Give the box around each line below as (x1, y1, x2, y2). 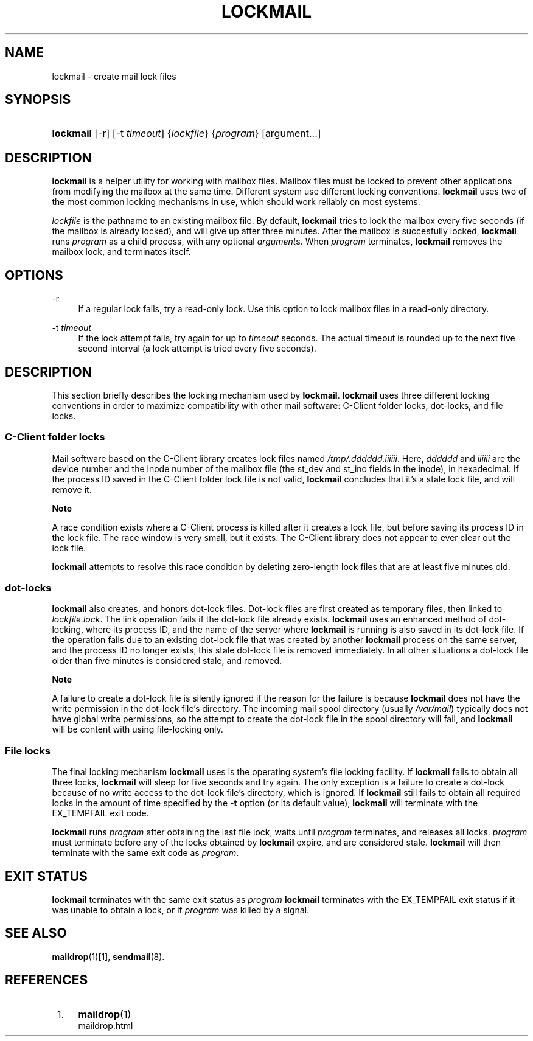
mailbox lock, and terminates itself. (52, 246, 191, 257)
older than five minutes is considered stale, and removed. (52, 655, 282, 666)
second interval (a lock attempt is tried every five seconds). (78, 343, 316, 354)
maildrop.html (78, 1020, 133, 1031)
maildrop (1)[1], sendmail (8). (52, 951, 165, 962)
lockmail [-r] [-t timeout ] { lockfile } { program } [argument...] (52, 127, 321, 140)
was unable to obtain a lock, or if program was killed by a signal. (52, 905, 310, 916)
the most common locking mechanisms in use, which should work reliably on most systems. (52, 197, 420, 207)
